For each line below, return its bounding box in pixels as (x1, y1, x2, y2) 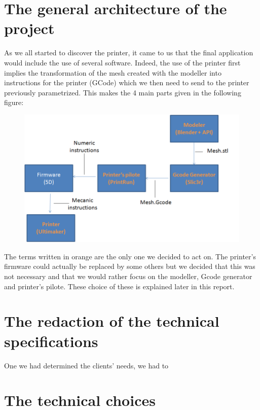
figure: (4, 97, 24, 108)
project (4, 18, 55, 39)
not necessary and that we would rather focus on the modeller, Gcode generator (4, 271, 252, 282)
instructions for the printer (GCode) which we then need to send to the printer (4, 77, 249, 88)
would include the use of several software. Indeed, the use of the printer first (4, 57, 241, 67)
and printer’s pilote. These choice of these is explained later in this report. (4, 281, 235, 291)
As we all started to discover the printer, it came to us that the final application (4, 47, 253, 58)
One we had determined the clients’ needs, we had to (4, 360, 169, 370)
